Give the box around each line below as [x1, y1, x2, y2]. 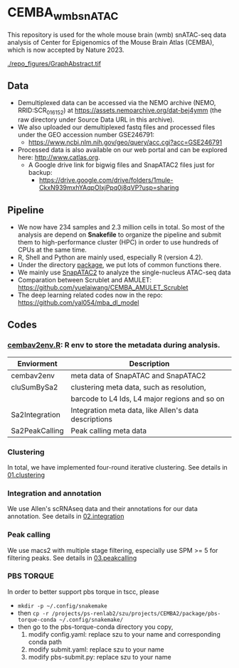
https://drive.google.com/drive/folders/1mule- [38, 176, 174, 185]
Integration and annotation [7, 488, 102, 498]
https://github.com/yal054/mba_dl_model [17, 298, 139, 306]
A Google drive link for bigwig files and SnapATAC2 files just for [28, 161, 215, 169]
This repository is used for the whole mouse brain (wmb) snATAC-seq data [7, 30, 226, 39]
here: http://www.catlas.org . [17, 153, 101, 162]
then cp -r [17, 608, 49, 617]
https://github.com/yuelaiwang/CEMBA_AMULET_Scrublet [17, 283, 188, 291]
